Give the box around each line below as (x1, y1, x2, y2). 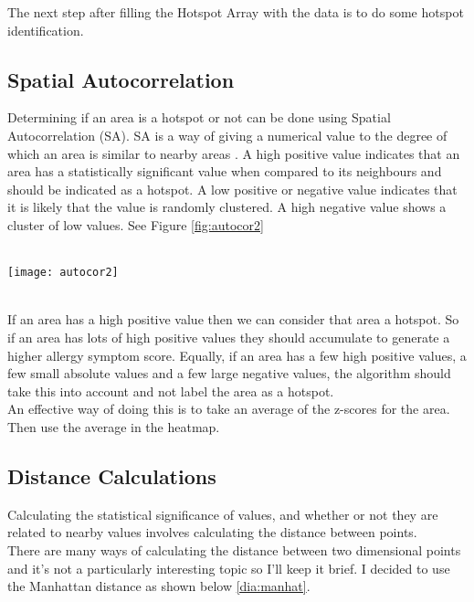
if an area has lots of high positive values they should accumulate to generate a (7, 327, 450, 346)
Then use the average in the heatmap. (7, 417, 220, 436)
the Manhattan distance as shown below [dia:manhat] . (7, 576, 311, 596)
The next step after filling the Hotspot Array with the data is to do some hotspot (7, 3, 464, 21)
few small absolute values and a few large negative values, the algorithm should (7, 364, 451, 383)
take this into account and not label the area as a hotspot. (7, 381, 334, 400)
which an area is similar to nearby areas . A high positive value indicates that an (7, 143, 460, 163)
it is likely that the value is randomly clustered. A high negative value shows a (7, 197, 447, 217)
